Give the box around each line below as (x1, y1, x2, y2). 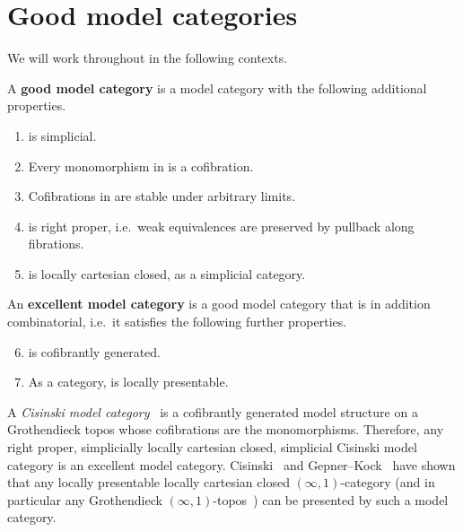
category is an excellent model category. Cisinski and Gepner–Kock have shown (7, 455, 456, 474)
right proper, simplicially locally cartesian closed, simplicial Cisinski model (7, 438, 417, 457)
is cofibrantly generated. (28, 342, 161, 361)
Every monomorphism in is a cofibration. (28, 156, 254, 175)
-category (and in (340, 473, 435, 492)
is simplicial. (28, 126, 97, 144)
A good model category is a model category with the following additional (7, 78, 427, 97)
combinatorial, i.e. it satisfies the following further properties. (7, 312, 347, 331)
